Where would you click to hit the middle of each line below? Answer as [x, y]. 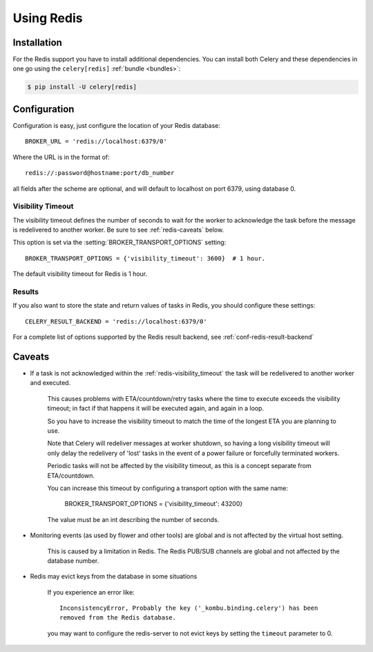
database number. [73, 561]
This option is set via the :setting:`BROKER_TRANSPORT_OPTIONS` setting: [119, 243]
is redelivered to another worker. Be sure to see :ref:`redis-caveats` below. [118, 230]
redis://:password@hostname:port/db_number [100, 173]
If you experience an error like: [91, 592]
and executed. [50, 383]
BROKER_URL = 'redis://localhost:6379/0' [96, 141]
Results [26, 292]
